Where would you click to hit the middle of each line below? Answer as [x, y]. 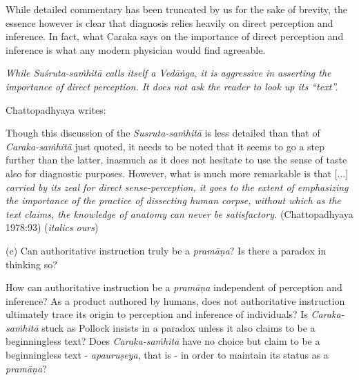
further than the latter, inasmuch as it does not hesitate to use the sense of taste [176, 160]
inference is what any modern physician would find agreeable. [136, 49]
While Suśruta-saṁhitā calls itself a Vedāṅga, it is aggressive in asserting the [168, 73]
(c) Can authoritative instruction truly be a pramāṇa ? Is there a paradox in [166, 250]
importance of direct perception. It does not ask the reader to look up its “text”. [172, 86]
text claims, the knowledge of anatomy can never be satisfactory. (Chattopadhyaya [179, 213]
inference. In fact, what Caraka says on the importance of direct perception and [175, 36]
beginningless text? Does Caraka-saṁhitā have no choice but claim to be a [163, 341]
